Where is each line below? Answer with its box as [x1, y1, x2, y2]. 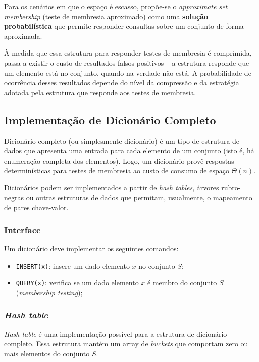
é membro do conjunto [147, 277, 217, 288]
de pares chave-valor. [4, 202, 69, 213]
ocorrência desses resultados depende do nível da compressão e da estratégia [4, 77, 239, 88]
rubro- [221, 182, 241, 192]
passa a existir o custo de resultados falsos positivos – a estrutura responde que [4, 57, 249, 68]
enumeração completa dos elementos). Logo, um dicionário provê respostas [4, 155, 234, 166]
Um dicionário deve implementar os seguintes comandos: [4, 243, 179, 253]
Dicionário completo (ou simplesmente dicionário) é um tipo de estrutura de [4, 135, 240, 146]
